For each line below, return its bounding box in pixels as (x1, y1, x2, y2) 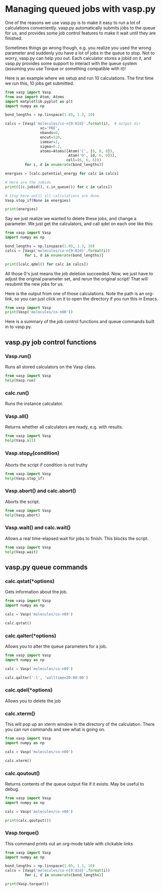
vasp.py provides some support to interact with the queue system (5, 60, 138, 66)
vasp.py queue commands (5, 563, 88, 571)
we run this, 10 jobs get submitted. (5, 80, 74, 86)
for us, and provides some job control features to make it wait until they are (5, 30, 156, 36)
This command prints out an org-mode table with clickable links (5, 840, 133, 846)
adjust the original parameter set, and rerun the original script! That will (5, 276, 148, 281)
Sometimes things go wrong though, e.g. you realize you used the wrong (5, 45, 151, 51)
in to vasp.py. (5, 324, 32, 330)
